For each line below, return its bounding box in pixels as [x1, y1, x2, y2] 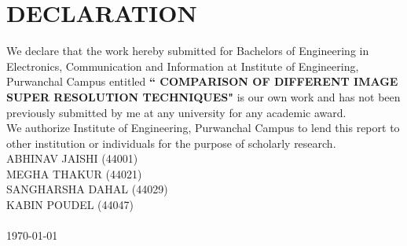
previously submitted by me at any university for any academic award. [6, 104, 346, 120]
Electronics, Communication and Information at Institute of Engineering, [6, 57, 359, 74]
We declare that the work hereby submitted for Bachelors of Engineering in [6, 42, 369, 59]
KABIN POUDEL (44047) [6, 196, 134, 213]
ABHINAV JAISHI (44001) [6, 150, 138, 167]
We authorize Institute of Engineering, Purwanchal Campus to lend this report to [6, 119, 400, 136]
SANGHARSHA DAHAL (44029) [6, 181, 168, 197]
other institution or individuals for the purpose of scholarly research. [6, 134, 336, 151]
